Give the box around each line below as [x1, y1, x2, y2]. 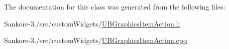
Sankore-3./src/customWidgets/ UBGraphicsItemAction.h [4, 18, 180, 28]
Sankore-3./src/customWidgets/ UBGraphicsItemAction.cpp [4, 35, 187, 45]
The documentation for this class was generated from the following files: [4, 1, 225, 11]
